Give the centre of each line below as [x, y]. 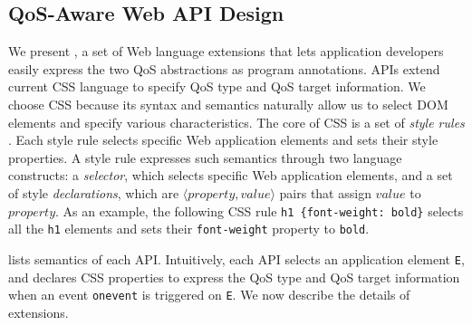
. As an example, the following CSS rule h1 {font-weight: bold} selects [260, 210]
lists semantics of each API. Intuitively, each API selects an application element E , [236, 258]
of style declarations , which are [94, 192]
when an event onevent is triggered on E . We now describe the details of [209, 295]
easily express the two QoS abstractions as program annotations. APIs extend [224, 68]
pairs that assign [325, 192]
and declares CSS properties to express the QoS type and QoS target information [234, 277]
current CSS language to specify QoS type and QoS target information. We [217, 86]
